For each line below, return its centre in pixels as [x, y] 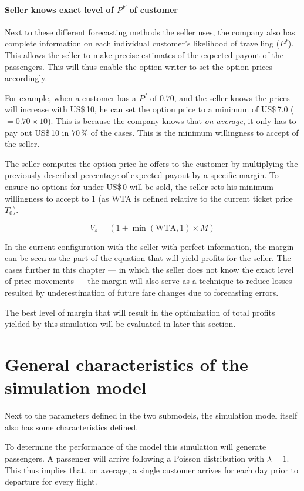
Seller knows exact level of [59, 9]
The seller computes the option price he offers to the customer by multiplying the [151, 163]
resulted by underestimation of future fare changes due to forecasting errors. [142, 293]
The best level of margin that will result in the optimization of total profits [140, 312]
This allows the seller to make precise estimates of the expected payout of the [144, 54]
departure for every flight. [51, 481]
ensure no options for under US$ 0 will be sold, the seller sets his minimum [139, 186]
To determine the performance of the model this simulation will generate [136, 447]
